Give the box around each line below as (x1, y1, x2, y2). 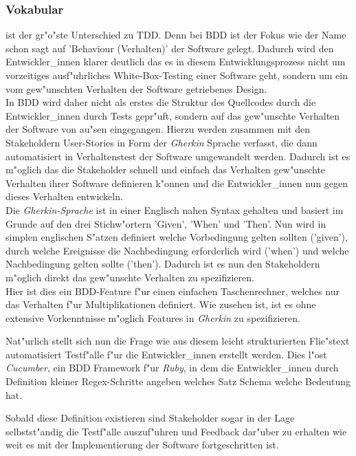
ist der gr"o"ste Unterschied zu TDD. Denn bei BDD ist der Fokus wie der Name (5, 28, 346, 42)
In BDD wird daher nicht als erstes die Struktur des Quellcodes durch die (5, 95, 316, 109)
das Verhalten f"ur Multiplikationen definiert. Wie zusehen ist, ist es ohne (5, 297, 316, 312)
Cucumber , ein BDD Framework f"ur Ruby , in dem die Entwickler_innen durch (5, 360, 339, 375)
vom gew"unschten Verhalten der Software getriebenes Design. (5, 81, 267, 96)
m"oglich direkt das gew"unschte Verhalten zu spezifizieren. (5, 270, 254, 284)
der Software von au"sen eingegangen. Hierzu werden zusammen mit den (5, 122, 311, 136)
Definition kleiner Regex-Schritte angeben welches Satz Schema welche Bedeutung (5, 374, 351, 389)
